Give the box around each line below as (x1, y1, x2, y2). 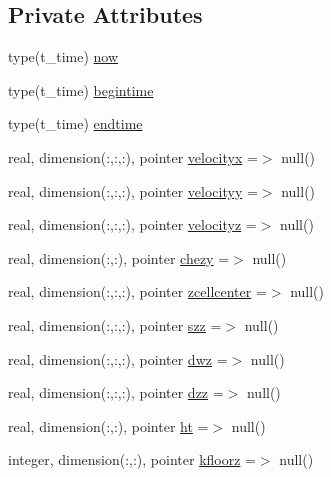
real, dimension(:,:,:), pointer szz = (8, 314, 222, 335)
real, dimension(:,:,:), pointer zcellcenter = (8, 281, 267, 302)
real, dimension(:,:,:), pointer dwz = (8, 348, 228, 369)
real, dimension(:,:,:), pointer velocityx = (8, 146, 258, 167)
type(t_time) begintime (8, 79, 154, 100)
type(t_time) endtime (8, 113, 143, 134)
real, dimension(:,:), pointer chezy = (8, 247, 230, 268)
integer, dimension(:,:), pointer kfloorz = (8, 449, 256, 470)
